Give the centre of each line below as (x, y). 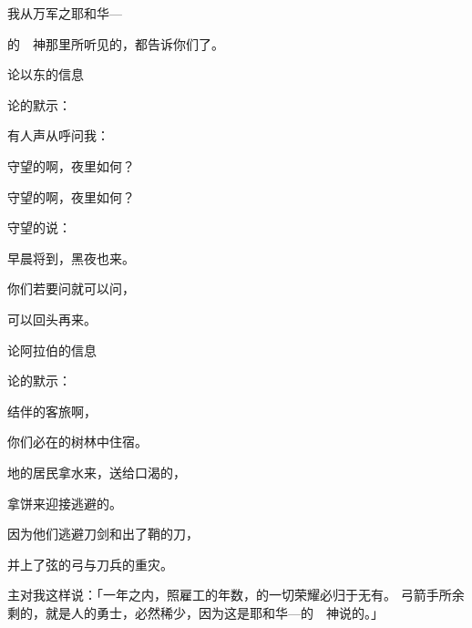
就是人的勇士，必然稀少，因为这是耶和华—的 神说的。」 (214, 612)
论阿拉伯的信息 (52, 350)
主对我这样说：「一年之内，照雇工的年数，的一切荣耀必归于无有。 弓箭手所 (230, 595)
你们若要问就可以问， (71, 288)
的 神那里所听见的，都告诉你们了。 (116, 43)
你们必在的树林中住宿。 (77, 442)
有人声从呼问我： (58, 135)
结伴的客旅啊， (52, 411)
